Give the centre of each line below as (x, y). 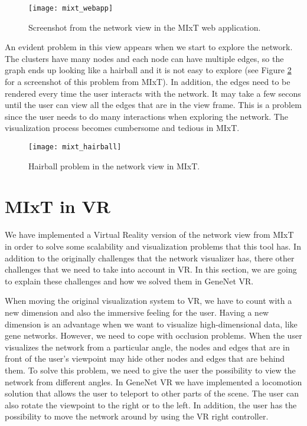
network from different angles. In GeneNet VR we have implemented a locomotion (153, 381)
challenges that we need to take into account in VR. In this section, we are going (151, 269)
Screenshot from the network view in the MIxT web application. (145, 27)
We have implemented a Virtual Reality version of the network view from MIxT (149, 235)
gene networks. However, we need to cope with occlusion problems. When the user (153, 335)
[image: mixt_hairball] (75, 147)
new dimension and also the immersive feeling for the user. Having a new (137, 312)
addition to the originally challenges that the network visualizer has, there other (150, 258)
